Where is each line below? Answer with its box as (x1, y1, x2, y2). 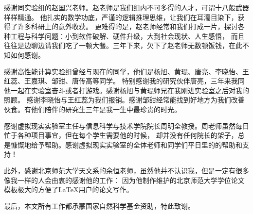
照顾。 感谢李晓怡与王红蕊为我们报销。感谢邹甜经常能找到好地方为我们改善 (4, 95, 245, 105)
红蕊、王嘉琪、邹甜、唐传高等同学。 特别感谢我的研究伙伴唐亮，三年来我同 (4, 76, 245, 86)
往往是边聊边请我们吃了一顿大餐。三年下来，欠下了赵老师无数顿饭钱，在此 (4, 40, 242, 50)
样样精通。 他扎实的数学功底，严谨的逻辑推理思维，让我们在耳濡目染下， (4, 12, 238, 22)
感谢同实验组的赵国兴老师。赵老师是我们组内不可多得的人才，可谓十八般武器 (4, 2, 249, 12)
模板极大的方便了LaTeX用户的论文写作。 (4, 184, 133, 195)
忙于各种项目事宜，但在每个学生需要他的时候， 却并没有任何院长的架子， (4, 130, 238, 140)
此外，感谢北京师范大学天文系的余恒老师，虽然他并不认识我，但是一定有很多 (4, 165, 249, 175)
